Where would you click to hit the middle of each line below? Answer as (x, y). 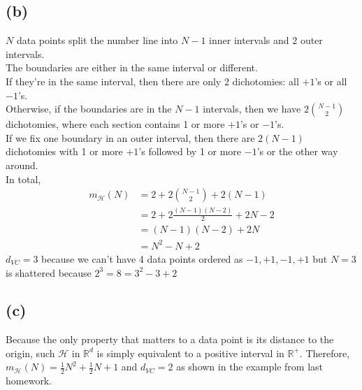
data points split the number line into (97, 40)
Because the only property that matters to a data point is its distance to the (170, 339)
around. (22, 165)
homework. (29, 381)
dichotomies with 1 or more (64, 151)
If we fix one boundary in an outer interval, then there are (130, 137)
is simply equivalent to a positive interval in (190, 353)
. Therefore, (325, 353)
